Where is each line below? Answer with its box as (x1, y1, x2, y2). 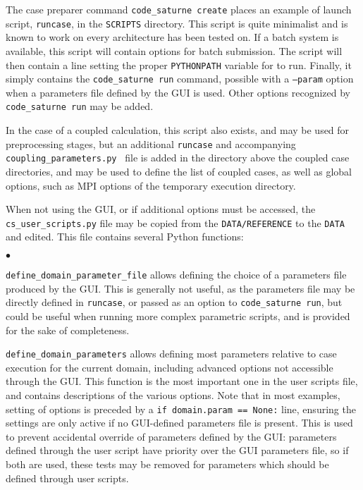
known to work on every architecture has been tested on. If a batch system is (6, 30, 339, 44)
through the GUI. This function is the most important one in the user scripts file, (6, 374, 358, 388)
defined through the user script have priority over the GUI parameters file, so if (6, 443, 349, 458)
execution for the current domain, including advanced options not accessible (6, 360, 333, 374)
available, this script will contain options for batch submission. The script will (6, 43, 343, 58)
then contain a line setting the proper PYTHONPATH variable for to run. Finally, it (6, 57, 352, 72)
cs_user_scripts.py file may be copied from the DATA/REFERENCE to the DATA (6, 215, 345, 230)
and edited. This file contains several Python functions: (6, 229, 244, 244)
